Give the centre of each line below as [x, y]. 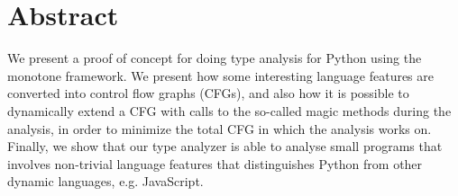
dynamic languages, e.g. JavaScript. [105, 181]
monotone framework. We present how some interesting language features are [221, 75]
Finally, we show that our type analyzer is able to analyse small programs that [225, 146]
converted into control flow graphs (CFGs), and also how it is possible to [208, 93]
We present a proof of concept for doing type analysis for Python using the [215, 58]
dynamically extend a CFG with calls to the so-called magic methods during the [229, 110]
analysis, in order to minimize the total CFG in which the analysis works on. [220, 128]
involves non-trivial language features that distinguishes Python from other [215, 163]
